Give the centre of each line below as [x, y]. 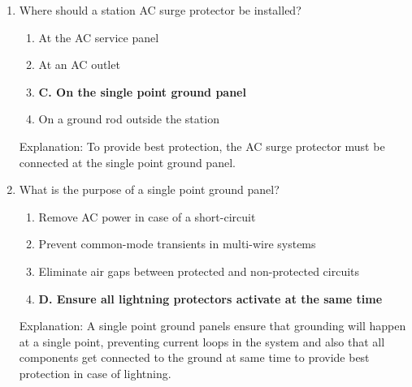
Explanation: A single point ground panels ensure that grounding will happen [213, 326]
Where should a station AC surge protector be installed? [160, 10]
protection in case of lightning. [95, 373]
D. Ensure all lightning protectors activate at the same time [210, 298]
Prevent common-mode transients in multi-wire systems [177, 244]
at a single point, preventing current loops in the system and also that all [202, 341]
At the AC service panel [99, 37]
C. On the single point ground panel [142, 91]
